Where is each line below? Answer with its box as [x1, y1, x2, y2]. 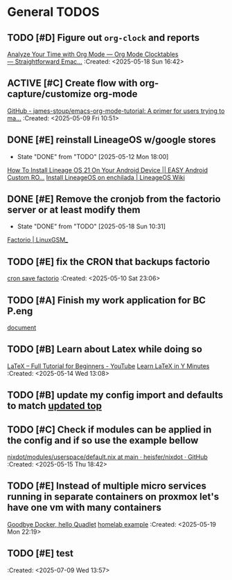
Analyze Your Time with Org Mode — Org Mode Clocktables [7, 50, 179, 58]
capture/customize [7, 88, 91, 100]
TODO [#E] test [7, 547, 74, 559]
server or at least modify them [7, 204, 141, 216]
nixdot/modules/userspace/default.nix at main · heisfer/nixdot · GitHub [7, 453, 208, 461]
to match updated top [7, 400, 102, 412]
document [7, 323, 37, 332]
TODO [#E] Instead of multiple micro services [7, 480, 206, 492]
